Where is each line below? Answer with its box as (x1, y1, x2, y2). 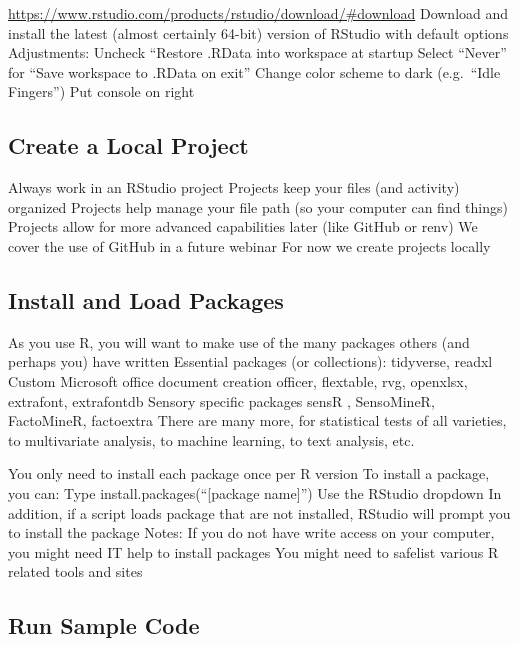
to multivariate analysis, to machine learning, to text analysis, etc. (8, 429, 415, 450)
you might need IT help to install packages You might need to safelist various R (8, 541, 499, 562)
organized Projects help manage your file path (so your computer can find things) (8, 196, 508, 217)
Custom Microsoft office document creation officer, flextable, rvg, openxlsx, (8, 370, 468, 391)
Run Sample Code (8, 610, 200, 641)
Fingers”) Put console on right (8, 81, 195, 102)
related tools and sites (8, 561, 143, 582)
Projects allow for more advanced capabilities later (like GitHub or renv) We (8, 216, 478, 237)
